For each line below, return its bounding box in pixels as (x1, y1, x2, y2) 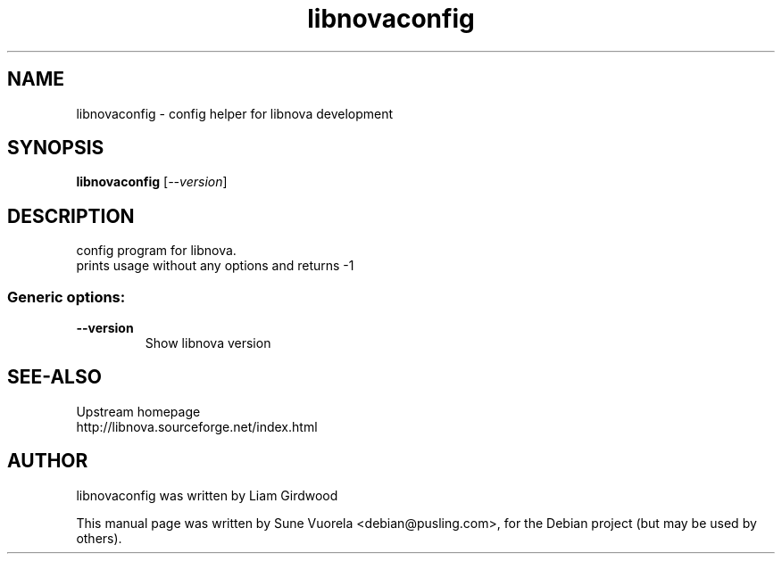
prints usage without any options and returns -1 (76, 258, 354, 274)
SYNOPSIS (7, 136, 104, 160)
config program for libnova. (76, 243, 237, 259)
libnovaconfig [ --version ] (76, 174, 228, 190)
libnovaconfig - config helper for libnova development (76, 105, 394, 121)
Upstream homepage (76, 403, 201, 419)
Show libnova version (145, 335, 271, 351)
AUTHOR (7, 450, 88, 473)
